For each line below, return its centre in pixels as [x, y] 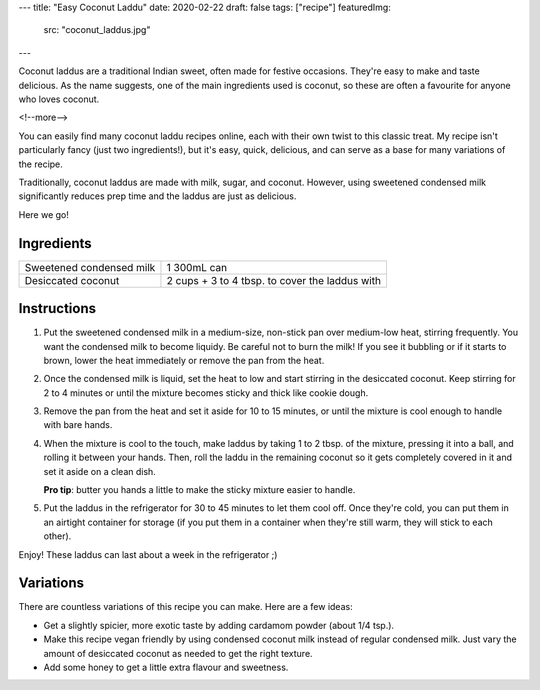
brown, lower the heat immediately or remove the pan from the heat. [184, 360]
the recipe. [41, 164]
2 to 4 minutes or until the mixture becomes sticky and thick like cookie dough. [206, 392]
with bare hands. [78, 425]
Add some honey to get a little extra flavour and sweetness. [166, 667]
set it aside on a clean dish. [100, 471]
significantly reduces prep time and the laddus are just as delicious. [157, 196]
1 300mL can [197, 267]
